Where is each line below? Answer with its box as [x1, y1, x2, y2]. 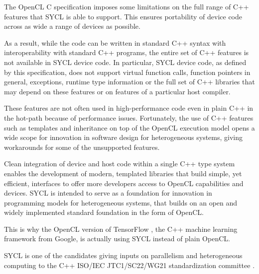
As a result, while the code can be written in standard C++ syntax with [4, 37, 226, 48]
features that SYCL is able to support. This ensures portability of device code [4, 11, 242, 21]
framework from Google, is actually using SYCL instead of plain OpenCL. [4, 233, 230, 244]
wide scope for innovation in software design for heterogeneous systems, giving [4, 132, 243, 142]
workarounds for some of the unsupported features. [4, 141, 160, 152]
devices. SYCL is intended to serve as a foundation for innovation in [4, 188, 212, 198]
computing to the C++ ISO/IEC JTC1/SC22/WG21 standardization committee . [4, 260, 255, 270]
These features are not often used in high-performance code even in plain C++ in [4, 103, 254, 113]
